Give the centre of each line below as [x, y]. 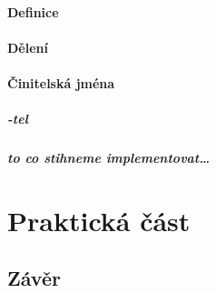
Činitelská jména [61, 82]
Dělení [28, 47]
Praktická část [99, 220]
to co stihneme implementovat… [109, 158]
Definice [33, 11]
